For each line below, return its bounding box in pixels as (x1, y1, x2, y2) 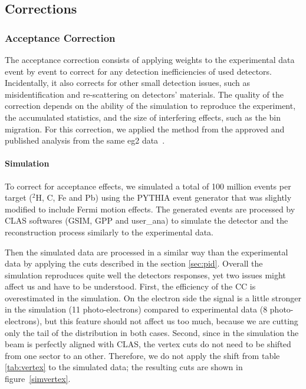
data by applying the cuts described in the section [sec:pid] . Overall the (5, 257, 263, 270)
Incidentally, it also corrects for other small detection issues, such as (5, 77, 251, 89)
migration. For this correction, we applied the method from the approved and (5, 122, 285, 135)
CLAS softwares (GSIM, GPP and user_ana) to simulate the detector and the (5, 214, 288, 227)
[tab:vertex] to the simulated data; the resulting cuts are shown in (5, 361, 243, 373)
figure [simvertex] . (5, 373, 71, 385)
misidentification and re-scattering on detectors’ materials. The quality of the (5, 88, 284, 100)
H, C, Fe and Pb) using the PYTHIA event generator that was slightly (35, 191, 292, 204)
